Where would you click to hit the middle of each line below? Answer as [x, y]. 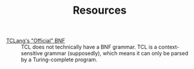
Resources [100, 10]
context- [169, 47]
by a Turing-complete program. [59, 59]
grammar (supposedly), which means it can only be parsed [116, 54]
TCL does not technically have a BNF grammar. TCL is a [89, 47]
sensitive [32, 54]
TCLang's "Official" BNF [36, 41]
